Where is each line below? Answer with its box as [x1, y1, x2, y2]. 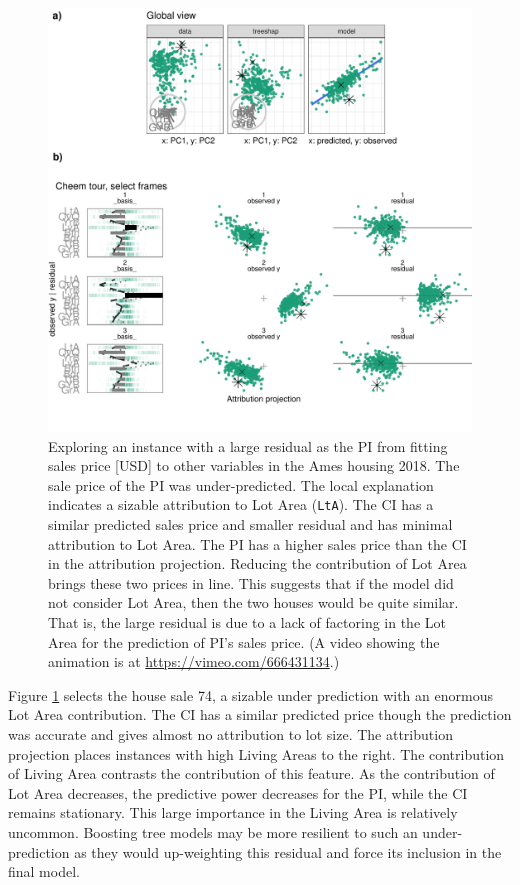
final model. [8, 861, 80, 882]
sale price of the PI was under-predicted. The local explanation [48, 474, 434, 495]
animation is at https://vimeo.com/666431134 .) [48, 651, 340, 672]
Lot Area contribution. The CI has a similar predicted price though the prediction [8, 704, 512, 725]
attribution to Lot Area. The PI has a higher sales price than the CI [48, 533, 467, 554]
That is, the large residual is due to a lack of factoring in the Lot [48, 612, 446, 632]
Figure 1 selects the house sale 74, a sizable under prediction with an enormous [8, 684, 493, 705]
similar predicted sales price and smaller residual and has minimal [48, 514, 453, 535]
